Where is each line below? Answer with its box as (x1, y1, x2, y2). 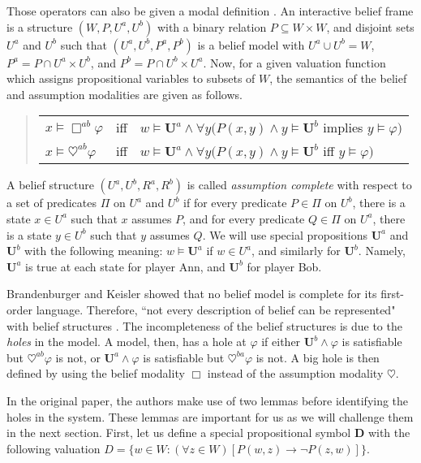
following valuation (6, 439, 101, 457)
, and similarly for (251, 242, 341, 259)
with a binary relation (157, 18, 267, 35)
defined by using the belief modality (6, 365, 185, 382)
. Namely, (358, 242, 406, 259)
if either (261, 333, 301, 350)
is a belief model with (197, 36, 305, 53)
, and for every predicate (183, 210, 305, 227)
